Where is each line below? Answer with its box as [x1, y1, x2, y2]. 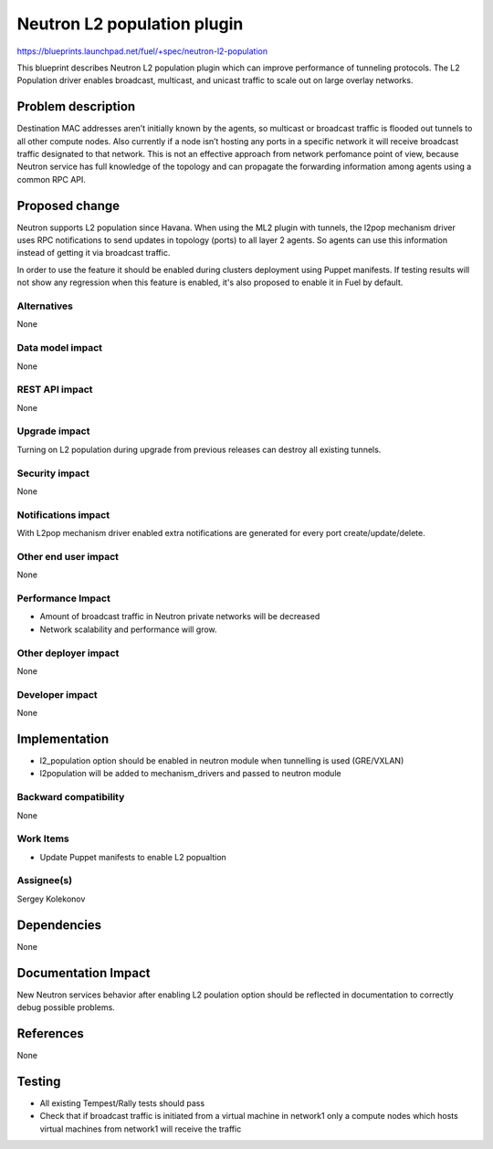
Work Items [16, 832, 69, 845]
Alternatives [16, 300, 73, 312]
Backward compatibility [16, 791, 125, 804]
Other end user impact [16, 550, 119, 563]
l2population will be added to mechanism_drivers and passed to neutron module [39, 768, 341, 779]
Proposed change [16, 197, 121, 214]
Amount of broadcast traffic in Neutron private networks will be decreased [39, 611, 320, 622]
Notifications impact [16, 508, 110, 521]
